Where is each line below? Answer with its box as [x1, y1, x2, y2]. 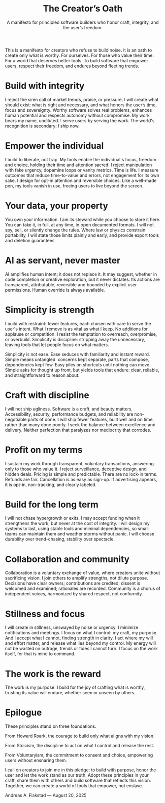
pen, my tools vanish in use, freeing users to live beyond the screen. [5, 182, 144, 188]
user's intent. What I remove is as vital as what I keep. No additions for [5, 326, 148, 332]
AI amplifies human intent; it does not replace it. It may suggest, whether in [5, 271, 157, 277]
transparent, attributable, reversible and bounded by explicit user [5, 281, 137, 287]
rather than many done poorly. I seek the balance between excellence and [5, 421, 156, 428]
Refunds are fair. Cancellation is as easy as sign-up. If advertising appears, [5, 476, 158, 482]
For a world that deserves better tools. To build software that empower [5, 57, 149, 63]
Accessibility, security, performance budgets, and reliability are [5, 411, 133, 417]
